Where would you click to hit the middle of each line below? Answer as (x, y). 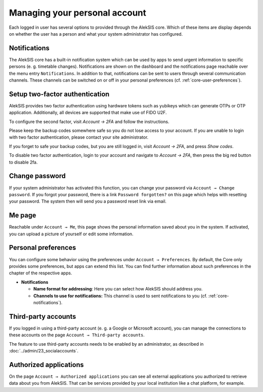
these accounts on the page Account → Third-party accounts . (77, 335)
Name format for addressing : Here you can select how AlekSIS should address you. (118, 289)
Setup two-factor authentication (59, 94)
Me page (23, 216)
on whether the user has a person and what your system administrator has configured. (96, 34)
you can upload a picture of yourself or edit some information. (71, 234)
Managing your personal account (78, 13)
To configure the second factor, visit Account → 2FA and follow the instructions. (89, 122)
